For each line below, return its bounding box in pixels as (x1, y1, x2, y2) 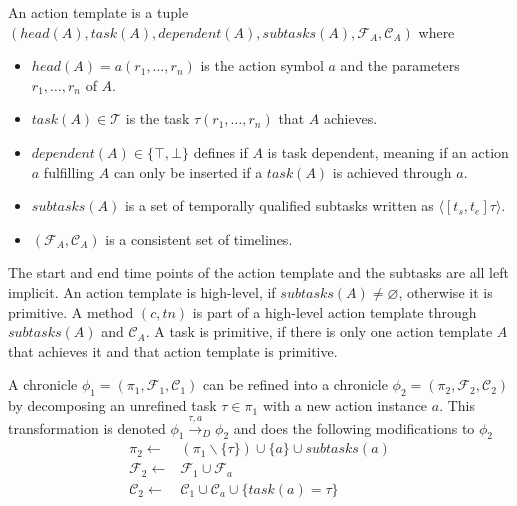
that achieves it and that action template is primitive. (8, 340, 338, 361)
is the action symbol (200, 55, 324, 76)
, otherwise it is (398, 281, 493, 302)
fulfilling (43, 161, 95, 182)
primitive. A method (8, 301, 134, 322)
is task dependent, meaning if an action (267, 141, 509, 162)
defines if (193, 141, 248, 162)
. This (439, 395, 475, 416)
